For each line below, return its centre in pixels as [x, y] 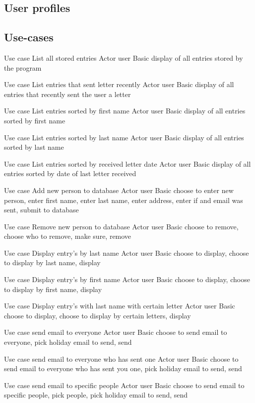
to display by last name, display [52, 262]
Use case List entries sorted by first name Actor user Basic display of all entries [125, 111]
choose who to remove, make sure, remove [68, 236]
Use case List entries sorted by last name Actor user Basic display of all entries [124, 137]
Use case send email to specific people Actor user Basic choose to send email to [124, 385]
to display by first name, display [53, 289]
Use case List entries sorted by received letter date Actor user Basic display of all [127, 163]
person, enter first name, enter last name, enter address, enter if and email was [124, 200]
